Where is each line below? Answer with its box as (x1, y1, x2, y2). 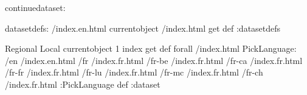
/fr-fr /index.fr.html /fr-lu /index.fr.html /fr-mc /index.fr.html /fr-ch (5, 66, 263, 79)
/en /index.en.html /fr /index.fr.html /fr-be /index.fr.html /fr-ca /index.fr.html (5, 54, 303, 66)
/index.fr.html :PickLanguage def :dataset (5, 77, 160, 90)
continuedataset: (5, 1, 66, 13)
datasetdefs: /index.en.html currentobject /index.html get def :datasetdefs (5, 21, 281, 34)
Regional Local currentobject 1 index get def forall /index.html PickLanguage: (5, 42, 297, 55)
